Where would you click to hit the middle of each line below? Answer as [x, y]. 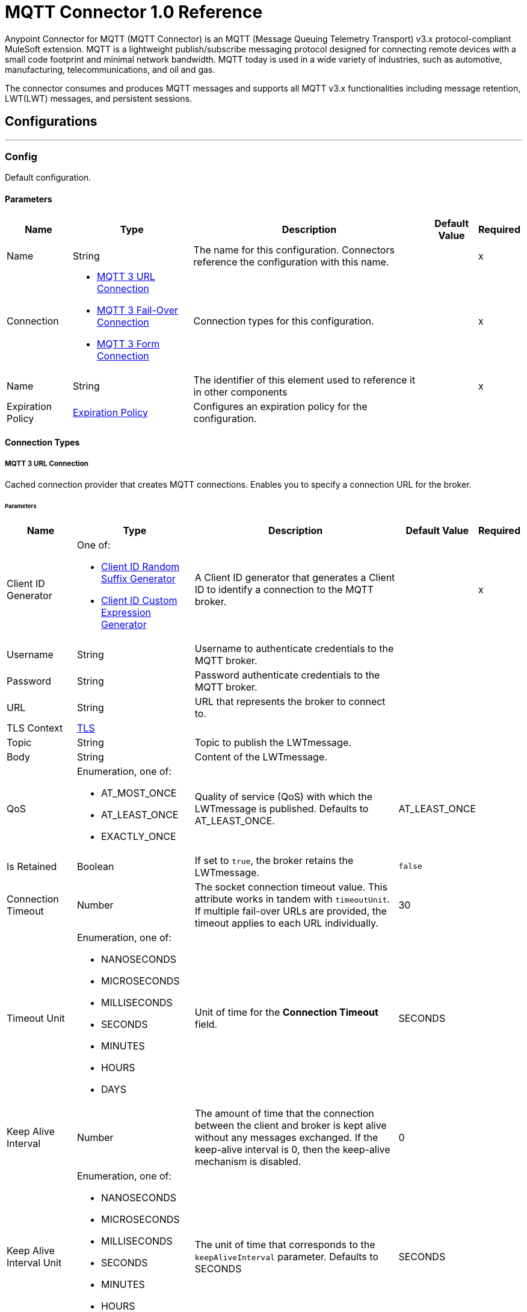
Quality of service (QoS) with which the [284, 796]
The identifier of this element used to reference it [304, 380]
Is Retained [32, 866]
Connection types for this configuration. [284, 321]
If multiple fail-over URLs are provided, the [291, 911]
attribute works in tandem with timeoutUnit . [292, 899]
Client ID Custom [139, 600]
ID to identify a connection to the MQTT [284, 589]
